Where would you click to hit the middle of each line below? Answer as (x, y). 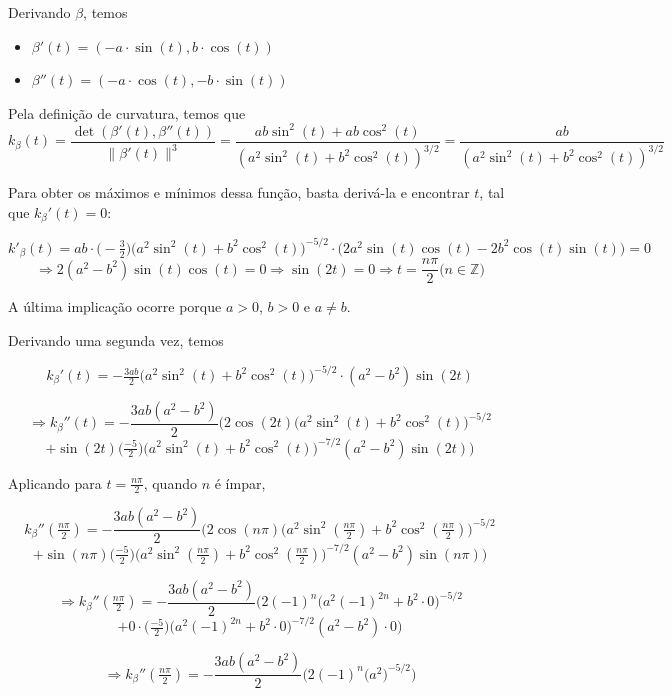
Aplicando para (55, 482)
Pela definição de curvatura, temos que (127, 112)
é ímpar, (240, 482)
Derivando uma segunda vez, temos (116, 339)
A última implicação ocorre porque (115, 306)
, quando (170, 482)
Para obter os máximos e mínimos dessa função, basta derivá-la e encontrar (239, 192)
